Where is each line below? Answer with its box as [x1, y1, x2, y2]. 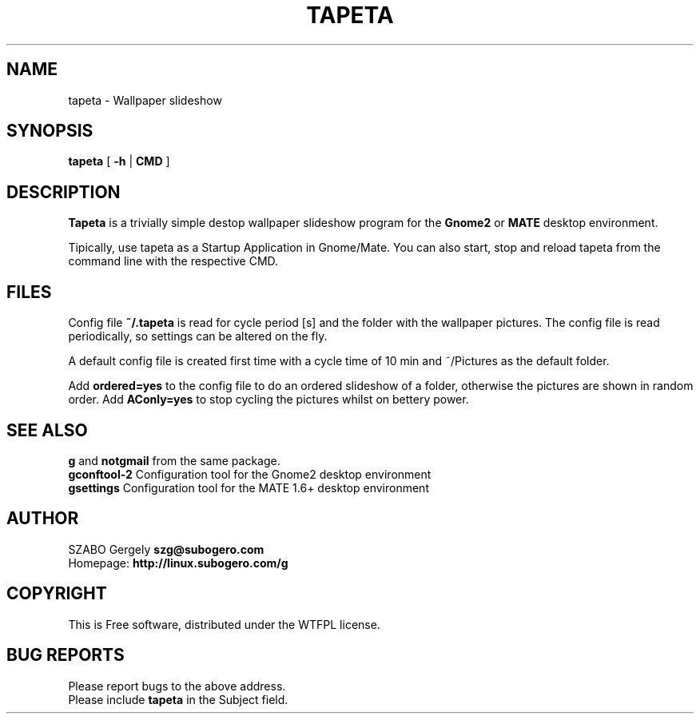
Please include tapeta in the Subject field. [68, 692, 288, 706]
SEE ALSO [6, 420, 88, 440]
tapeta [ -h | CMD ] [68, 154, 170, 169]
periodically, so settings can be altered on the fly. [68, 329, 328, 344]
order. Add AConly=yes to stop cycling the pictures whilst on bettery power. [68, 392, 469, 407]
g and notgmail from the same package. [68, 453, 280, 467]
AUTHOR [6, 508, 79, 529]
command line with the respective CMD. [68, 254, 279, 269]
